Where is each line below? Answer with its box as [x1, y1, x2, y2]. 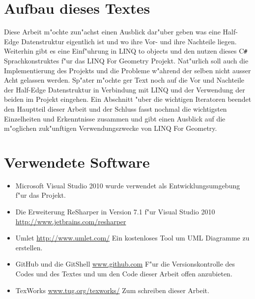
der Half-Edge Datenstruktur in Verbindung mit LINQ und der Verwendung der [4, 84, 245, 94]
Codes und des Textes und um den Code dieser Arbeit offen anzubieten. [15, 269, 232, 278]
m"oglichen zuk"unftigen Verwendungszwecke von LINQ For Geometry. [4, 123, 217, 133]
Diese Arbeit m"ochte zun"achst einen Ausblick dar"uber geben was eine [4, 27, 221, 37]
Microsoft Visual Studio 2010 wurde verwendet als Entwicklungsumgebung [15, 180, 240, 190]
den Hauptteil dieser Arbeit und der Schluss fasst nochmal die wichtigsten [4, 103, 227, 114]
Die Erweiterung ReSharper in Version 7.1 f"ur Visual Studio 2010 [15, 207, 215, 217]
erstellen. [15, 242, 43, 252]
